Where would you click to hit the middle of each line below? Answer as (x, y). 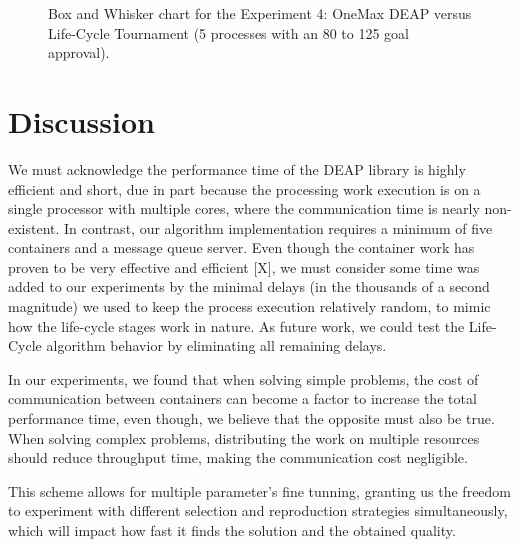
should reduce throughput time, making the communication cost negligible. (238, 457)
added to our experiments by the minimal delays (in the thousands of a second (249, 286)
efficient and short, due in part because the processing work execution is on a (244, 188)
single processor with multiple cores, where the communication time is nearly (244, 208)
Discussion (81, 120)
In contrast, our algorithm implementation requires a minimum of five (278, 227)
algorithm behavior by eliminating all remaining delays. (216, 345)
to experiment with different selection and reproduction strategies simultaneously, (258, 510)
